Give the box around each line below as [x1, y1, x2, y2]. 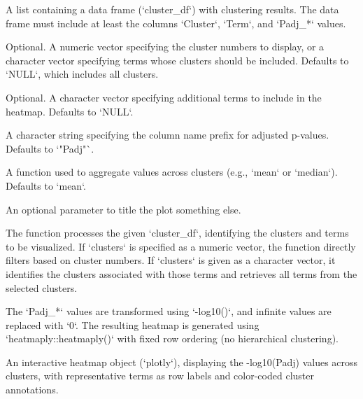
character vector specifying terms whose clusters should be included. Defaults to [6, 52, 349, 67]
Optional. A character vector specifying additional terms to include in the [6, 90, 322, 104]
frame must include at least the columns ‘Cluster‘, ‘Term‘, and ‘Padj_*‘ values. [6, 15, 346, 30]
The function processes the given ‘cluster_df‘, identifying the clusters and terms [6, 225, 349, 240]
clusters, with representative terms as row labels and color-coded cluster [6, 368, 314, 383]
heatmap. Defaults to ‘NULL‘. [6, 104, 134, 118]
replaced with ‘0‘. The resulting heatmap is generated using [6, 317, 259, 332]
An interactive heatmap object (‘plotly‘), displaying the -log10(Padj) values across [6, 354, 358, 369]
